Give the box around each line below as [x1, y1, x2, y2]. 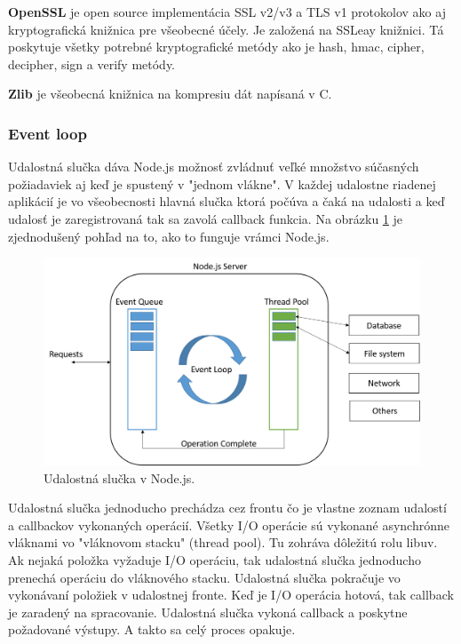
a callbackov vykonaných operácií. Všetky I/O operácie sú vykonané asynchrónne [8, 515, 449, 534]
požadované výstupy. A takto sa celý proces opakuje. [8, 620, 296, 639]
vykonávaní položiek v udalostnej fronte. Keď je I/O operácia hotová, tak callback [8, 585, 454, 604]
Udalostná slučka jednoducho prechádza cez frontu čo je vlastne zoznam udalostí [8, 498, 447, 517]
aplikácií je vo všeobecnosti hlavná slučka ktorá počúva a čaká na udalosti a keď [8, 192, 445, 211]
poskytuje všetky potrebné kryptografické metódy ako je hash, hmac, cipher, [8, 37, 425, 56]
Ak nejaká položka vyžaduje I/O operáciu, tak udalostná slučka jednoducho [8, 551, 421, 569]
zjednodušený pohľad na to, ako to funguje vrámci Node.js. [8, 227, 330, 245]
